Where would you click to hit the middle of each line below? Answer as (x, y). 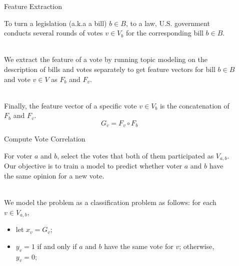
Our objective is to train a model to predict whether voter (93, 166)
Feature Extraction (33, 6)
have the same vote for (139, 246)
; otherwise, (197, 246)
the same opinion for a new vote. (54, 176)
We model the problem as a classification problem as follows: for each (110, 202)
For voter (18, 155)
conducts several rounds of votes (53, 33)
